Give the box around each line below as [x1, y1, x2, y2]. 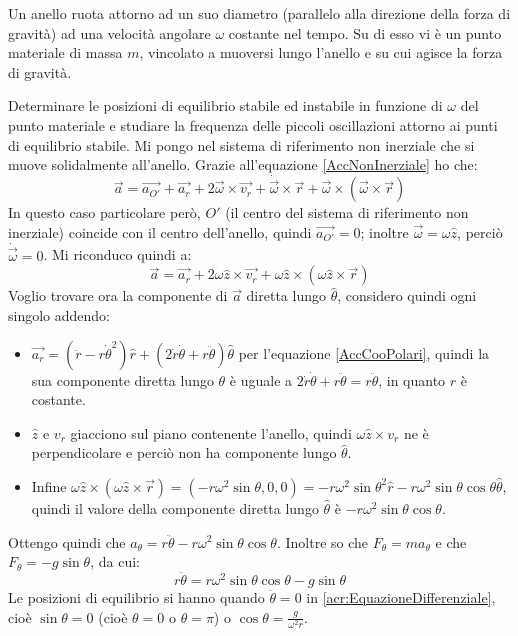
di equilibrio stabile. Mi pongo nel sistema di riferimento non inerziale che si [8, 134, 475, 155]
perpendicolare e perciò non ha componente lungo [31, 442, 337, 463]
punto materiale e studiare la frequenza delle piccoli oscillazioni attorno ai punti [8, 114, 498, 135]
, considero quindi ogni [337, 285, 477, 306]
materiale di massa [8, 42, 123, 63]
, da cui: [90, 551, 140, 572]
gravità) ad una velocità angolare [8, 22, 211, 43]
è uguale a [229, 369, 293, 390]
